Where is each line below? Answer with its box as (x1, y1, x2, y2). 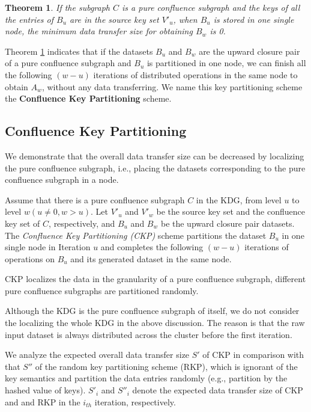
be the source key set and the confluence (156, 205, 305, 218)
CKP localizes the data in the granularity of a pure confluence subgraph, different (5, 272, 306, 285)
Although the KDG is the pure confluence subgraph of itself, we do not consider (5, 304, 300, 317)
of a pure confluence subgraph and (5, 57, 131, 69)
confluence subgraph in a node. (5, 173, 119, 186)
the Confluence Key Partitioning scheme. (5, 92, 172, 105)
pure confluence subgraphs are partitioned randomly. (5, 284, 199, 297)
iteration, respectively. (94, 395, 176, 408)
